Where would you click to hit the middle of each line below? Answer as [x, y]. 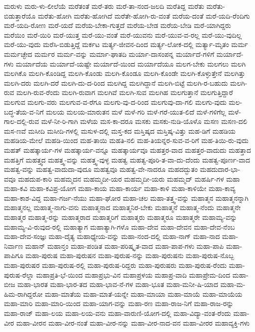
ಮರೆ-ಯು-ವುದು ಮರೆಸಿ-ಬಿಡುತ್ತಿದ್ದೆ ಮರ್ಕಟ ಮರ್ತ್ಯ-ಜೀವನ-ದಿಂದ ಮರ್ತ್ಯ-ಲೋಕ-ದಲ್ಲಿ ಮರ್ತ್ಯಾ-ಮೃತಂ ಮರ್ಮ [126, 44]
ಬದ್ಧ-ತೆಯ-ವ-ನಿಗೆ [24, 111]
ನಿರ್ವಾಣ [13, 246]
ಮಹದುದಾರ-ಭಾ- [220, 169]
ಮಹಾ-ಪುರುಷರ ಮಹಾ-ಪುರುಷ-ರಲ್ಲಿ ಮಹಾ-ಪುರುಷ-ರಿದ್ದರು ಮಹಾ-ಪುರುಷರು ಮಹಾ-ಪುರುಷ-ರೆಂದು [115, 265]
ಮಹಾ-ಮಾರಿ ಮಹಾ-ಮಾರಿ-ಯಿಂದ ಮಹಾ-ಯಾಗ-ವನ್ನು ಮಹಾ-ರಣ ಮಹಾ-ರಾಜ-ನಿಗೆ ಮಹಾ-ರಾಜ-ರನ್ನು [119, 303]
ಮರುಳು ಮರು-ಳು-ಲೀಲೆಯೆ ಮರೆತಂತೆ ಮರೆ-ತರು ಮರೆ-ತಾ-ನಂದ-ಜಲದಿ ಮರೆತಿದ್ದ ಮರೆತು [104, 6]
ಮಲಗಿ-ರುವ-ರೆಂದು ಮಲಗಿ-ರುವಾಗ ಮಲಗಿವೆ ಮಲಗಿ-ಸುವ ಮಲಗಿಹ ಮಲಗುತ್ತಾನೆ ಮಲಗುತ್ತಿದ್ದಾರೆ [125, 92]
